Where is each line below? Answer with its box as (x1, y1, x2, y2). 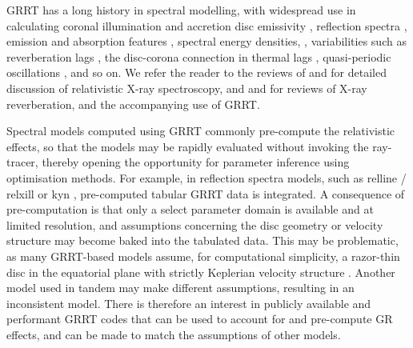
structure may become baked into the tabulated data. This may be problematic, (6, 232, 399, 249)
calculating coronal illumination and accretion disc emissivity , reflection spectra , (6, 17, 407, 34)
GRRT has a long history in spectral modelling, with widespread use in (6, 2, 356, 18)
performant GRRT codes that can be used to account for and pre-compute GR (6, 310, 393, 327)
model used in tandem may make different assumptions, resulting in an (6, 279, 355, 296)
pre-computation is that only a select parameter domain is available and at (6, 201, 374, 218)
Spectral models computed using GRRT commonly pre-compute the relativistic (6, 122, 395, 139)
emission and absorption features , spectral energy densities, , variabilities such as (6, 33, 407, 50)
